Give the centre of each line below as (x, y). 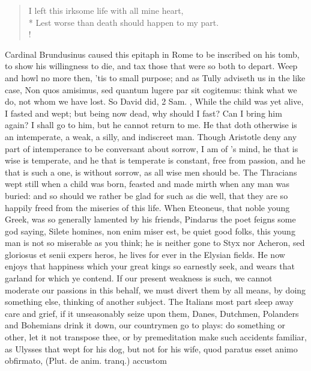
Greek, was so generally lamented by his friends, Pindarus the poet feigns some (150, 219)
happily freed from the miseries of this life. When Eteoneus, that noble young (147, 207)
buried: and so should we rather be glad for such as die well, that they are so (146, 195)
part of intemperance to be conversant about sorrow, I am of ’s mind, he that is (152, 148)
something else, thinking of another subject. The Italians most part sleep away (149, 302)
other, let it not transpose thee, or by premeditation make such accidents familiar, (156, 337)
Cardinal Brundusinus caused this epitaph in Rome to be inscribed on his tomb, (152, 54)
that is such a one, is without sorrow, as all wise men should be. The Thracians (151, 172)
